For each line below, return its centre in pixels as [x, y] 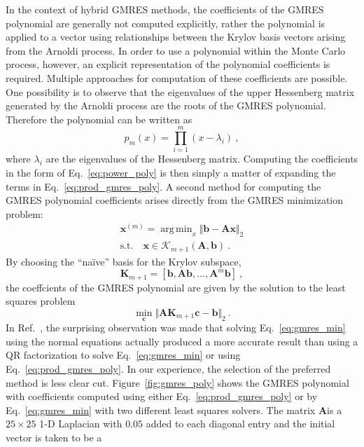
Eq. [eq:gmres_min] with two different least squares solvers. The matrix [161, 410]
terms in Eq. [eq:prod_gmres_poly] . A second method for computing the [163, 186]
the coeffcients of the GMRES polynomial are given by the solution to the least [176, 287]
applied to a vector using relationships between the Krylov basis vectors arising [176, 37]
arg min [176, 229]
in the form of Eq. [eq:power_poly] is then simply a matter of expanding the [171, 173]
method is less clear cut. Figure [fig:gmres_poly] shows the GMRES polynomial [177, 382]
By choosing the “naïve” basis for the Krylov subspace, [124, 261]
